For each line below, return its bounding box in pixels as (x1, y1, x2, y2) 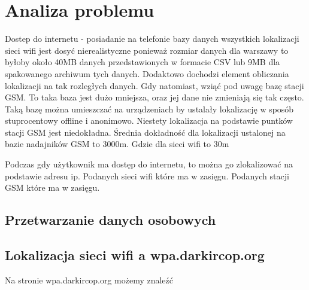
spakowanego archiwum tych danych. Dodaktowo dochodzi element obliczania (5, 67, 289, 80)
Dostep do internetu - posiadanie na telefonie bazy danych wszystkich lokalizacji (5, 32, 299, 45)
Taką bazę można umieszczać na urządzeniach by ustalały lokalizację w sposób (5, 102, 294, 115)
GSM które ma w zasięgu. (5, 181, 100, 194)
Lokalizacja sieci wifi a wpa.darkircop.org (5, 246, 265, 264)
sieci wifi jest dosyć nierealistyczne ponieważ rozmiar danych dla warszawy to (5, 44, 289, 56)
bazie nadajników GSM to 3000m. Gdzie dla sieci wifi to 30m (5, 138, 229, 150)
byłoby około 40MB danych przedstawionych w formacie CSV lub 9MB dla (5, 56, 280, 68)
